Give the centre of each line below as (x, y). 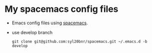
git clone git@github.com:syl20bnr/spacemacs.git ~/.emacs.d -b (79, 41)
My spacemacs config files (61, 9)
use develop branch (32, 32)
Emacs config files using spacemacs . (50, 23)
